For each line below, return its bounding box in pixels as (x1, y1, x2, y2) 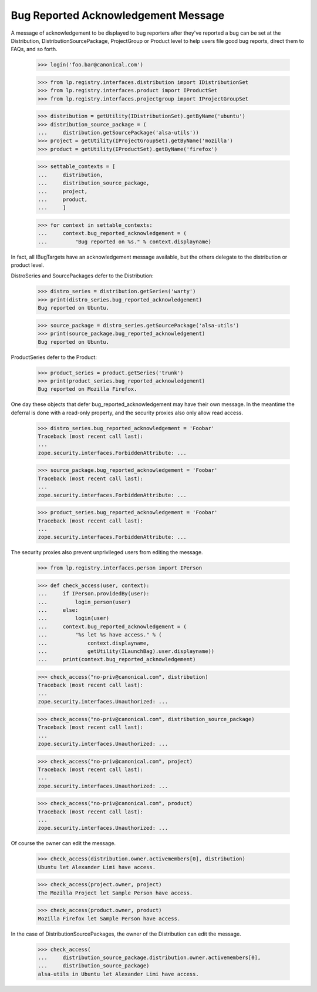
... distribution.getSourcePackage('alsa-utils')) (38, 129, 199, 136)
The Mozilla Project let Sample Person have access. (38, 889, 193, 896)
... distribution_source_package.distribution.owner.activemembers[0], (38, 954, 261, 961)
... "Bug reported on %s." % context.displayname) (38, 238, 211, 245)
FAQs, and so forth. (11, 46, 58, 53)
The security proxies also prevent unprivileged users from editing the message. (11, 549, 203, 556)
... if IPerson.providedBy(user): (38, 591, 150, 597)
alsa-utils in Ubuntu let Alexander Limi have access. (38, 970, 199, 977)
